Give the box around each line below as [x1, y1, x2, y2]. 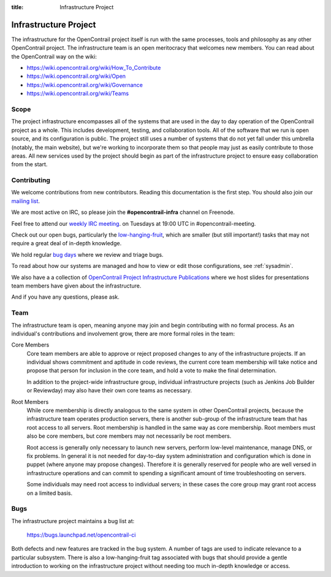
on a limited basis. [26, 489, 73, 497]
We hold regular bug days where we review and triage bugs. [11, 251, 164, 258]
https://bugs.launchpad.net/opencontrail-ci [26, 531, 136, 539]
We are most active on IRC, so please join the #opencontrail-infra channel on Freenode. [11, 208, 235, 216]
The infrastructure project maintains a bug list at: [11, 517, 135, 524]
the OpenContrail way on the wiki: [11, 53, 97, 60]
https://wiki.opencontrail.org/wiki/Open [26, 72, 126, 80]
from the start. [11, 161, 48, 168]
